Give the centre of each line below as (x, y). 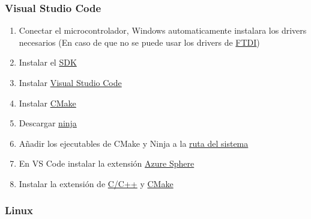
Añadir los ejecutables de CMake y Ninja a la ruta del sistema (134, 143)
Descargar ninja (48, 123)
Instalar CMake (47, 103)
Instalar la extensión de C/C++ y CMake (96, 183)
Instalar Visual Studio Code (70, 82)
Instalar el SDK (48, 62)
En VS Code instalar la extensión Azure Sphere (107, 163)
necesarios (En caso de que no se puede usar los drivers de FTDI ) (139, 42)
